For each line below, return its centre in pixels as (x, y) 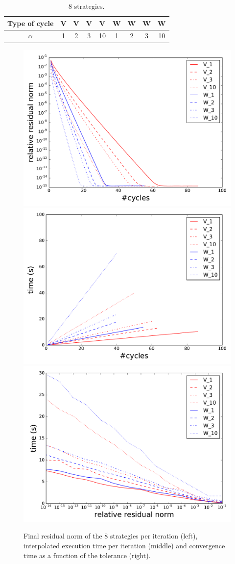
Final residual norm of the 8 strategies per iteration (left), (111, 536)
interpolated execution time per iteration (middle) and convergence (124, 545)
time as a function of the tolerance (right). (87, 555)
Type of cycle (31, 23)
